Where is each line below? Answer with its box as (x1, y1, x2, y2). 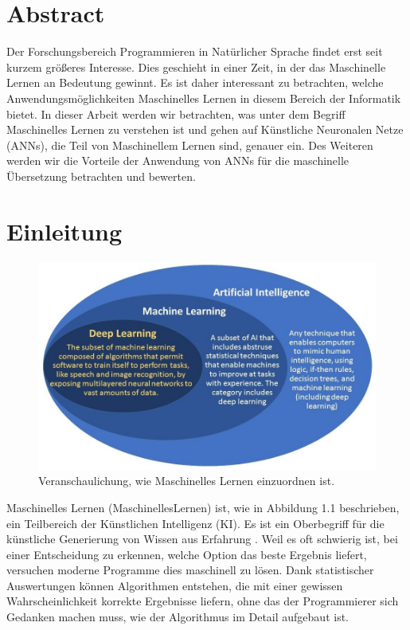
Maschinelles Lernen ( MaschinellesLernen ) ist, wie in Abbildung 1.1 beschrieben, (6, 499, 400, 515)
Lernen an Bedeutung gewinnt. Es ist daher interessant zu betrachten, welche (6, 74, 384, 91)
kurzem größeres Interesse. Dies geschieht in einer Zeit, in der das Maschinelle (6, 58, 386, 75)
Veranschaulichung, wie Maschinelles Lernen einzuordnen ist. (38, 472, 335, 489)
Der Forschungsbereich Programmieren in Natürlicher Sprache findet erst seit (6, 43, 383, 60)
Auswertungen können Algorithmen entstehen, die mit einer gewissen (6, 577, 343, 593)
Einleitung (6, 214, 123, 247)
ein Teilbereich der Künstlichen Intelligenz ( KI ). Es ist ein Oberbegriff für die (6, 515, 385, 531)
